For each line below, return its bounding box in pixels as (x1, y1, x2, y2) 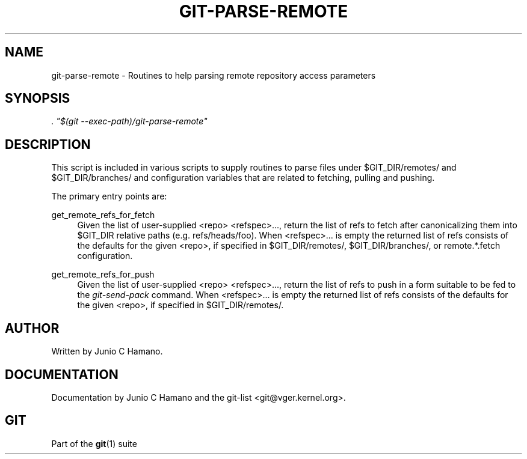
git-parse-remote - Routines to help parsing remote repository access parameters (51, 70, 376, 81)
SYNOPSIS (5, 91, 70, 106)
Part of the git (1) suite (51, 438, 137, 449)
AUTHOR (5, 320, 60, 336)
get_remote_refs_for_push (51, 269, 155, 280)
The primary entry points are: (51, 191, 167, 202)
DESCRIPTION (5, 136, 91, 152)
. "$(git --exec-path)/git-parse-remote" (51, 116, 208, 127)
